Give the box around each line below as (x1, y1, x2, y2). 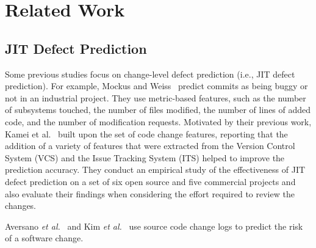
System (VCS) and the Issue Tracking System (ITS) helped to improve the (5, 151, 285, 164)
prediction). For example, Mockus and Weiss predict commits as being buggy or (5, 79, 308, 92)
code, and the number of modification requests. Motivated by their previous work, (5, 115, 312, 128)
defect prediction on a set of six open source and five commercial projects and (5, 175, 296, 188)
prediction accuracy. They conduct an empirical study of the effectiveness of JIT (5, 163, 306, 176)
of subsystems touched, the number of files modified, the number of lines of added (5, 103, 311, 116)
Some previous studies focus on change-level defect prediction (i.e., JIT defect (5, 67, 295, 80)
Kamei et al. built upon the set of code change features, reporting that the (5, 127, 288, 140)
